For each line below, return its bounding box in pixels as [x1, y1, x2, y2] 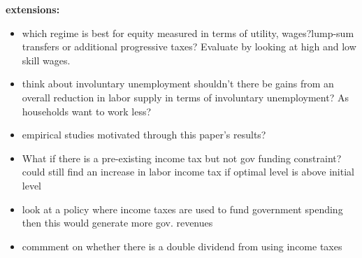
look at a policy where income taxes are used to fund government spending [22, 201, 343, 216]
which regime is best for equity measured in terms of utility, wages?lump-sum [22, 25, 354, 40]
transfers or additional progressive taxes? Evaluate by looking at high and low [22, 39, 356, 54]
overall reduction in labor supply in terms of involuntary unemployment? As [22, 89, 349, 104]
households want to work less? [22, 103, 152, 118]
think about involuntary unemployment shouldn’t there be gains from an [22, 76, 334, 91]
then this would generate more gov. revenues [22, 215, 213, 230]
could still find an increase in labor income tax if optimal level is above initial [22, 164, 354, 179]
